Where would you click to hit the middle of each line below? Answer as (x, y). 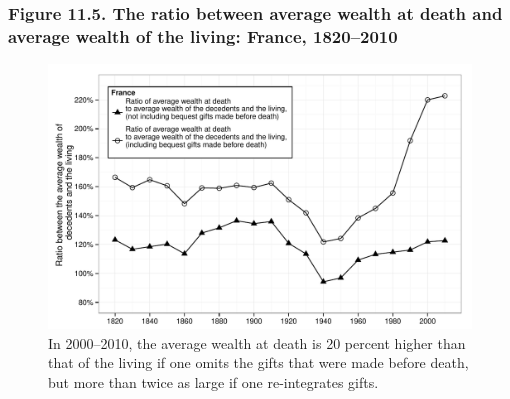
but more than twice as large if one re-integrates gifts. (213, 381)
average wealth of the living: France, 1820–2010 (203, 35)
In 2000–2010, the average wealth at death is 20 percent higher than (257, 342)
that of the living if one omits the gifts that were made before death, (258, 362)
